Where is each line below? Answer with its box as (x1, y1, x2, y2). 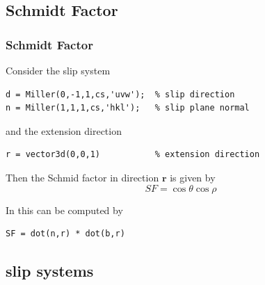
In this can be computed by (6, 202, 123, 217)
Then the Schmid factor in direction (6, 170, 159, 184)
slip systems (6, 260, 94, 282)
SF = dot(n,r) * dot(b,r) (6, 229, 125, 239)
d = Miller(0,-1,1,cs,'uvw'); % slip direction (6, 89, 235, 99)
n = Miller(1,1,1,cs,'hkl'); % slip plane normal (6, 103, 250, 113)
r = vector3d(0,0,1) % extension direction (6, 149, 260, 160)
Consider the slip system (6, 63, 111, 77)
